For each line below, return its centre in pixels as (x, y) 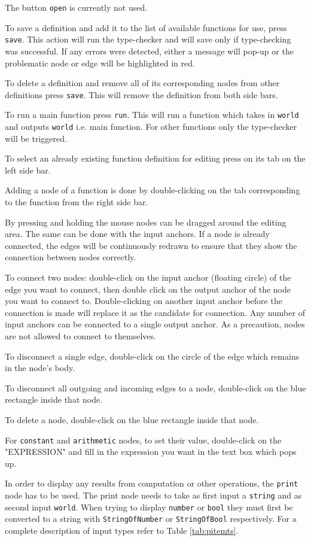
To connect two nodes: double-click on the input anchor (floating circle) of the (148, 277)
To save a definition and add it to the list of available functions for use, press (146, 27)
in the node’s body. (40, 368)
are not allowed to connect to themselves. (80, 335)
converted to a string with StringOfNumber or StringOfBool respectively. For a (151, 519)
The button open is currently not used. (76, 7)
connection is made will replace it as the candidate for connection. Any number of (155, 312)
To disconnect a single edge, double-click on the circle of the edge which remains (152, 356)
